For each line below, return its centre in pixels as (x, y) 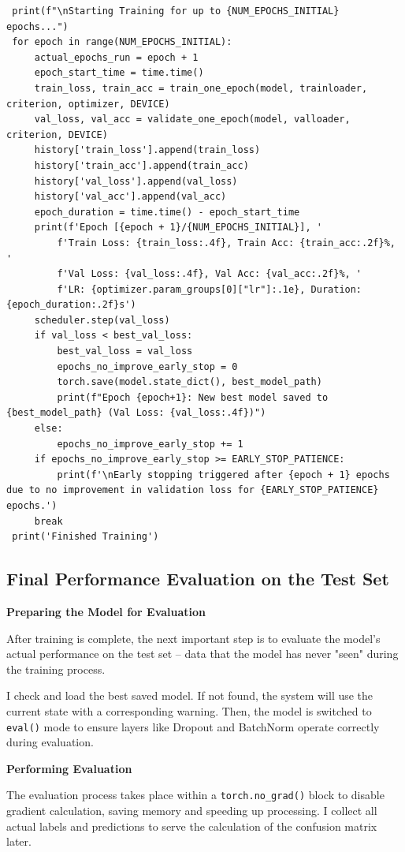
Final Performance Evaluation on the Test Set (198, 579)
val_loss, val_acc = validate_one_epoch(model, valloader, (192, 120)
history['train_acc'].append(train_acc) (141, 165)
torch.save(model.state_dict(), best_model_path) (189, 382)
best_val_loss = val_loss (125, 351)
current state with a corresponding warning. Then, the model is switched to (189, 710)
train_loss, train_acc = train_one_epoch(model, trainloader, (201, 88)
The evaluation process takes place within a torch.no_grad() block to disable (195, 795)
